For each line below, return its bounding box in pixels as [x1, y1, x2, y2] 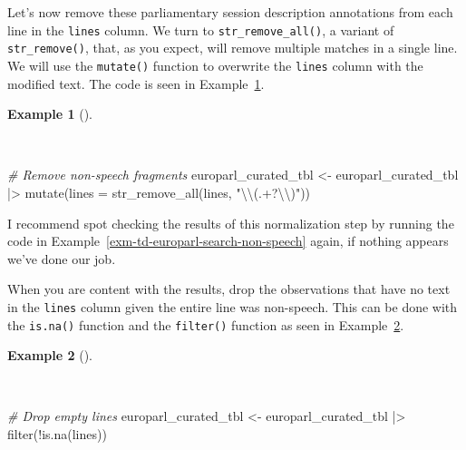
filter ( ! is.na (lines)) [7, 425, 107, 443]
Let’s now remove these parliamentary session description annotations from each [7, 3, 453, 21]
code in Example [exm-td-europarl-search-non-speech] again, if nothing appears [7, 231, 449, 250]
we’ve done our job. [7, 249, 116, 268]
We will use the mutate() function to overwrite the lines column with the [7, 55, 423, 74]
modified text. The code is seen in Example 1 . [7, 73, 265, 93]
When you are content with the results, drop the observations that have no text [7, 279, 451, 298]
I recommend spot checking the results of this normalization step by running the [7, 213, 454, 232]
